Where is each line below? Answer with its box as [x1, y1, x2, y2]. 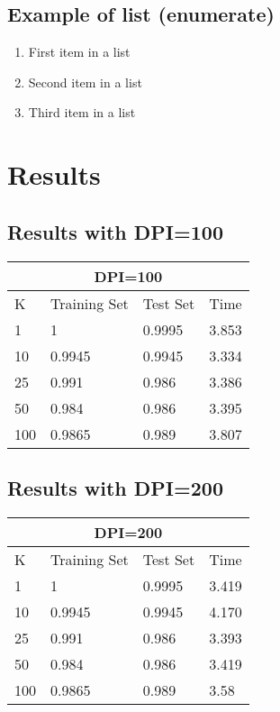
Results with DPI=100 [7, 217, 223, 245]
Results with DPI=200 [7, 473, 223, 501]
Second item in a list [28, 72, 142, 91]
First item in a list [28, 42, 131, 61]
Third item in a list [28, 103, 136, 122]
